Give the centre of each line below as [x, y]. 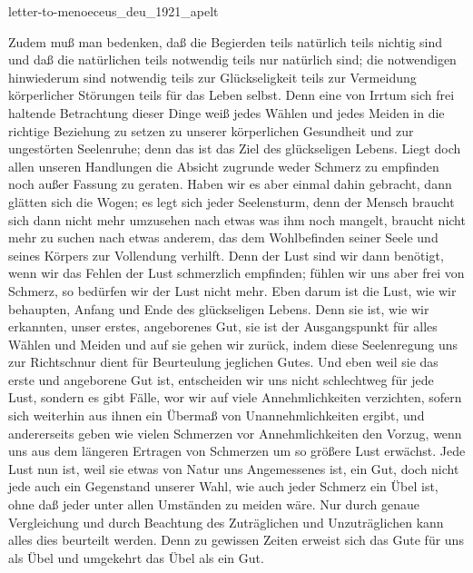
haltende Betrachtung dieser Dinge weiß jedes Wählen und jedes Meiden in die [227, 112]
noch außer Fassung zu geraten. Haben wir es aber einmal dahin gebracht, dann [230, 184]
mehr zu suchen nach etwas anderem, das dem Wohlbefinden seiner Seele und [223, 237]
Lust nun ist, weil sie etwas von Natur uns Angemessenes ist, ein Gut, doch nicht [234, 468]
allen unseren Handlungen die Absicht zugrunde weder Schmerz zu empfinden [224, 166]
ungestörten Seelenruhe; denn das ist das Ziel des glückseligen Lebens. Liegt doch [235, 148]
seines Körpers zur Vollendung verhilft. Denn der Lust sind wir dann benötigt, [226, 255]
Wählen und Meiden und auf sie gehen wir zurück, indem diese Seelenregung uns [233, 344]
